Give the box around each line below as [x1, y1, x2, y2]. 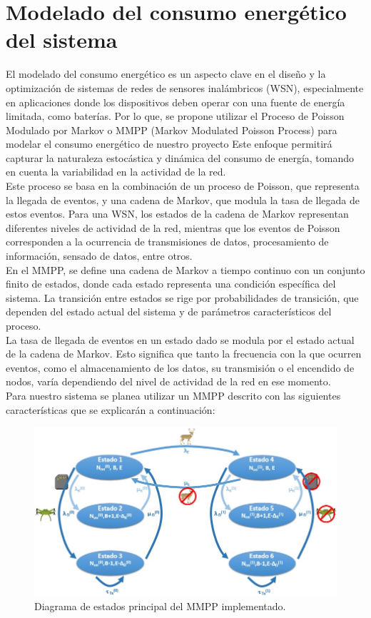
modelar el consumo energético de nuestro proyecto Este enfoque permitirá [6, 136, 332, 151]
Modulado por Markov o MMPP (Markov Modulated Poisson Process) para [6, 122, 337, 137]
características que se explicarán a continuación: [6, 402, 215, 417]
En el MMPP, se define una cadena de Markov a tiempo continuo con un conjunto [6, 262, 365, 277]
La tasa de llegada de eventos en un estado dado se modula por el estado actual [6, 332, 355, 347]
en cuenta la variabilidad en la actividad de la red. [6, 164, 226, 179]
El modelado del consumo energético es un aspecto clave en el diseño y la [6, 66, 326, 81]
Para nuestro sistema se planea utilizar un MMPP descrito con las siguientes [6, 387, 341, 402]
